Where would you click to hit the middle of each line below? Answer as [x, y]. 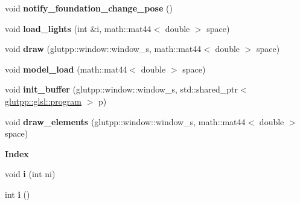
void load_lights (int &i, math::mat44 [78, 28]
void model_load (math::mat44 [66, 69]
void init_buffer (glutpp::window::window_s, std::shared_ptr [121, 89]
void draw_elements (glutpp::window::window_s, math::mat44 [125, 121]
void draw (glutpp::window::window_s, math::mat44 [103, 49]
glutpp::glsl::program [43, 101]
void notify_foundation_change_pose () [89, 8]
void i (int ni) [30, 174]
